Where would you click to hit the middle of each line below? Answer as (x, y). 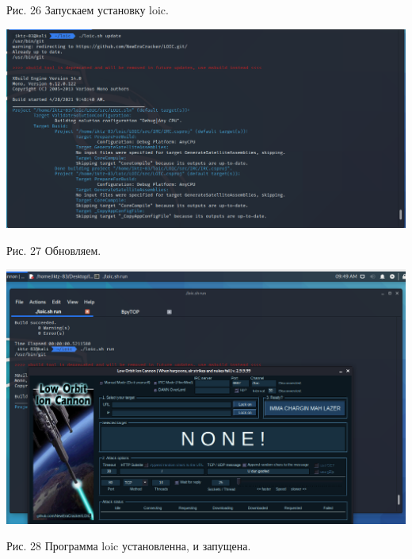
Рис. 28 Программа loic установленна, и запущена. (129, 546)
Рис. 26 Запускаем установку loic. (88, 10)
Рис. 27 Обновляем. (54, 250)
